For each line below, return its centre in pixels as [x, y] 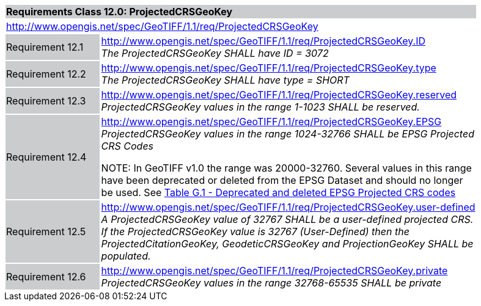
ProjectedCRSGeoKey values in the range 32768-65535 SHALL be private [271, 283]
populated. [126, 256]
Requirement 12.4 [46, 157]
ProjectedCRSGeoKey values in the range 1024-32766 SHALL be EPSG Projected [288, 134]
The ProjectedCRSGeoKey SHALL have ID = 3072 [215, 53]
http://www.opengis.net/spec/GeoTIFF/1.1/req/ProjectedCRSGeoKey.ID [263, 41]
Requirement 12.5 [46, 231]
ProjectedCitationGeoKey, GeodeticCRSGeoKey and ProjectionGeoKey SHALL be [287, 244]
